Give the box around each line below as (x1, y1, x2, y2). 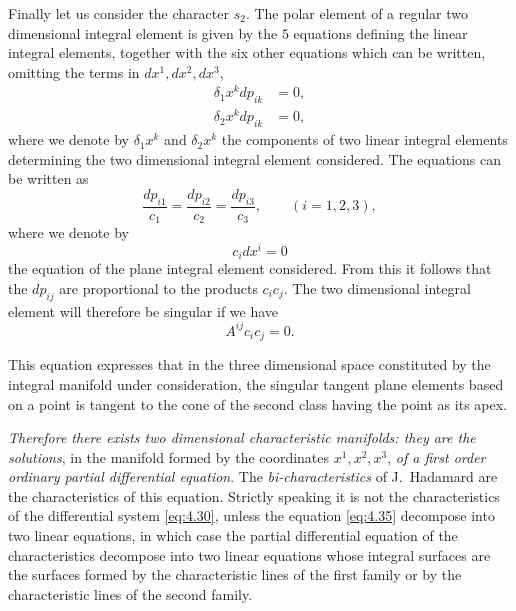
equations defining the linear (293, 22, 468, 43)
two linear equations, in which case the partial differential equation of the (8, 525, 458, 546)
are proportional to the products (59, 277, 258, 298)
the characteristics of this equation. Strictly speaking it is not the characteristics (8, 485, 500, 506)
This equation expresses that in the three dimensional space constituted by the (8, 354, 491, 375)
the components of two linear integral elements (221, 129, 508, 150)
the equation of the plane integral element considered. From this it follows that (8, 258, 492, 279)
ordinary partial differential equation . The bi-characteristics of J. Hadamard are (8, 466, 498, 487)
